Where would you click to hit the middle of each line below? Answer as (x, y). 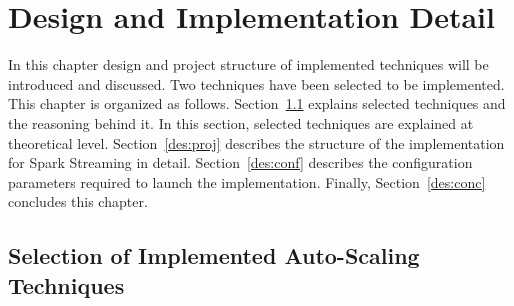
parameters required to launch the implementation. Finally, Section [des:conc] (247, 181)
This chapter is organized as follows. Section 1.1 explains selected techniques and (257, 103)
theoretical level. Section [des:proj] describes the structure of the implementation (256, 142)
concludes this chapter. (78, 201)
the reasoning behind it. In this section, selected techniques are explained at (241, 122)
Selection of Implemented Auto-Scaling (214, 255)
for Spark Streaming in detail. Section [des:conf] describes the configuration (240, 162)
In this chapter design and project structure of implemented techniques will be (248, 64)
